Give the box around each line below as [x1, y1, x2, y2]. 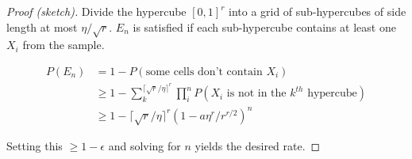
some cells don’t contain [145, 66, 263, 78]
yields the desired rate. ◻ [194, 138, 321, 154]
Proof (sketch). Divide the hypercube [6, 3, 187, 19]
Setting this [6, 138, 63, 154]
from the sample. [22, 36, 105, 53]
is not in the [226, 88, 287, 100]
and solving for [108, 138, 181, 154]
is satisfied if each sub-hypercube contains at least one [133, 18, 396, 35]
